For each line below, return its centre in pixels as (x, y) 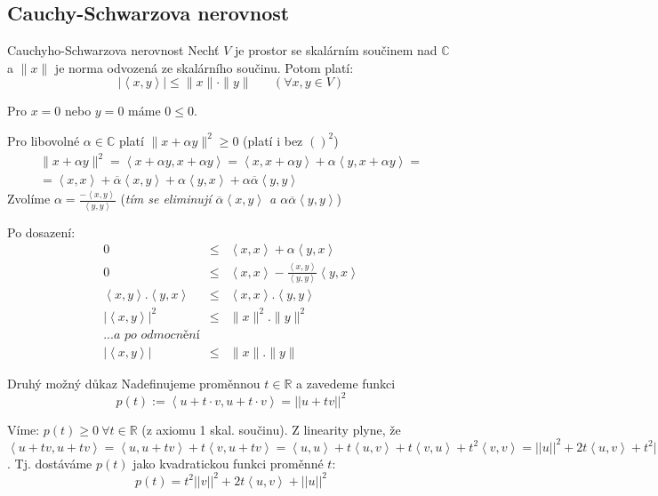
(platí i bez (273, 140)
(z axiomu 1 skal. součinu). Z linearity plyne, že (271, 429)
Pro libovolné (44, 140)
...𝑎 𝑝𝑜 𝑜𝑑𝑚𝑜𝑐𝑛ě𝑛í (152, 335)
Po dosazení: (41, 232)
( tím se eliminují (166, 199)
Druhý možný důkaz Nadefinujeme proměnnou (134, 383)
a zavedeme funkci (346, 383)
